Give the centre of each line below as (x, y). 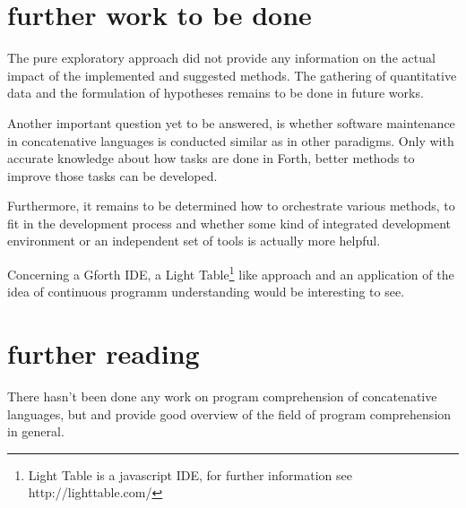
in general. (36, 431)
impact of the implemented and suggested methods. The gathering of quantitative (232, 75)
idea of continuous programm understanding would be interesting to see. (206, 292)
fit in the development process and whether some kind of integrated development (229, 223)
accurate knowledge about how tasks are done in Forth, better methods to (211, 158)
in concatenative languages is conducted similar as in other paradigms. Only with (231, 140)
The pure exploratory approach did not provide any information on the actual (221, 58)
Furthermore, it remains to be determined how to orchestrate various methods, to (231, 206)
